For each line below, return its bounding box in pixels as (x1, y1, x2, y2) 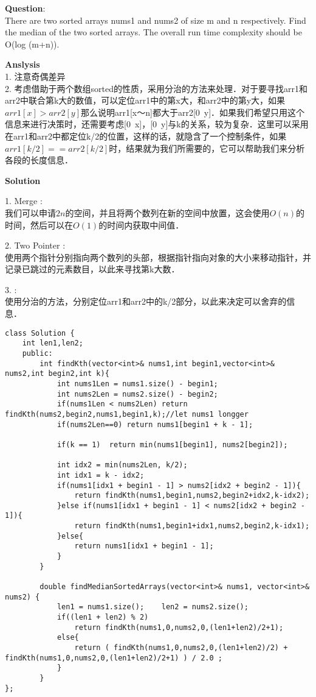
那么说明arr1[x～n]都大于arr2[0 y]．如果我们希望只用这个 (80, 105, 305, 118)
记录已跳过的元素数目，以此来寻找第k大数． (5, 263, 180, 275)
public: (22, 348, 53, 358)
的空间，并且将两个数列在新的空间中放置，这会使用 (65, 206, 270, 219)
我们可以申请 (5, 206, 56, 219)
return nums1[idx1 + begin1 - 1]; (74, 542, 214, 551)
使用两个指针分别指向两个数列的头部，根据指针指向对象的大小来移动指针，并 (5, 250, 311, 263)
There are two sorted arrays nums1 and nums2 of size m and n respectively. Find (5, 13, 306, 26)
